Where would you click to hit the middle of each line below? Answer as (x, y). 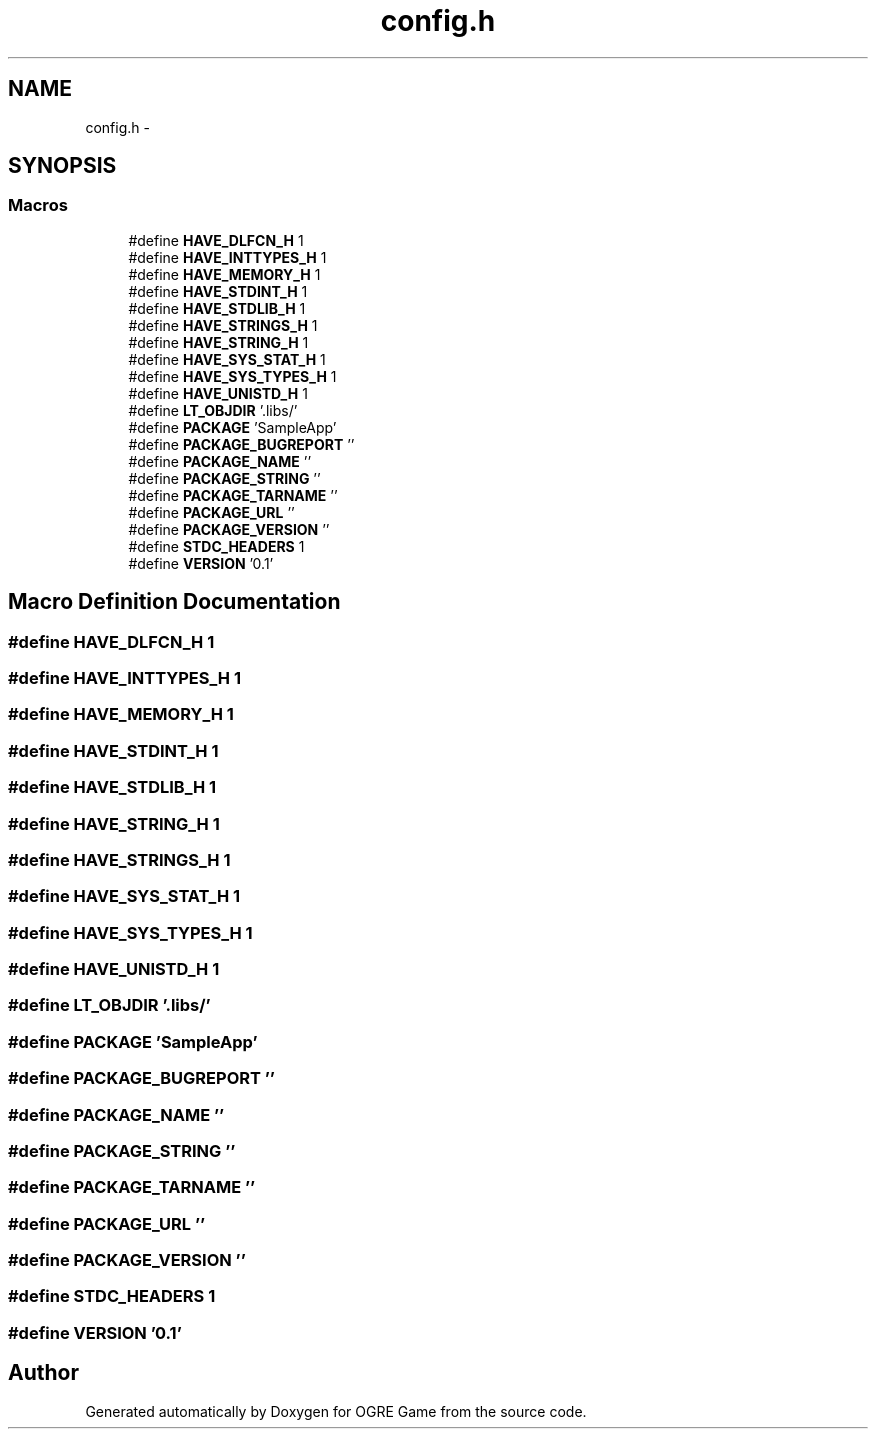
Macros (38, 205)
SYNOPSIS (62, 166)
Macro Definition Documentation (174, 602)
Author (43, 1373)
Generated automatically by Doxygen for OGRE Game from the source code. (336, 1411)
